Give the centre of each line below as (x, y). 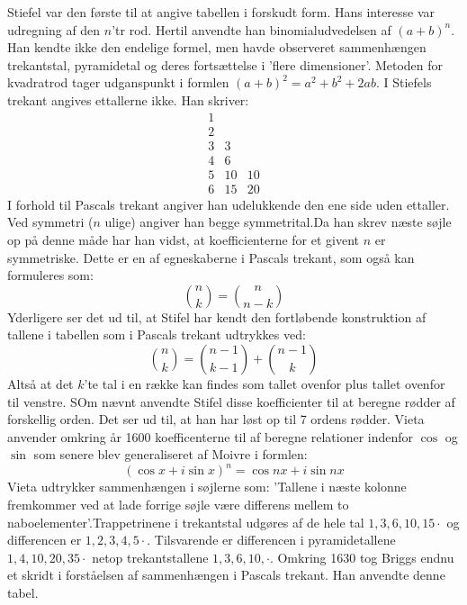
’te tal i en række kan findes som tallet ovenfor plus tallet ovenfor (265, 383)
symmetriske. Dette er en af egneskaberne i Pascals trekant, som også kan (211, 257)
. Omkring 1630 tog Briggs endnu (362, 557)
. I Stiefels (404, 82)
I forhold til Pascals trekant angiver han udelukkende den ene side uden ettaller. (229, 204)
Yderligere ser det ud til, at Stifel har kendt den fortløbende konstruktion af (217, 316)
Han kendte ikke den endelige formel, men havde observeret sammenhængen (217, 47)
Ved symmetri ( (50, 222)
